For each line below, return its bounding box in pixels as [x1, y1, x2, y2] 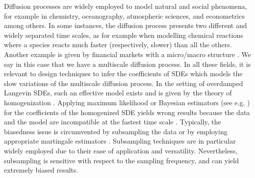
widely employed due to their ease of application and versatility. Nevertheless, [4, 145, 238, 155]
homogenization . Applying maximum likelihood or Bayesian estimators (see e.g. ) [4, 97, 250, 107]
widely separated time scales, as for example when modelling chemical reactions [4, 30, 243, 40]
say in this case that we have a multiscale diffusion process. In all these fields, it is [4, 59, 251, 69]
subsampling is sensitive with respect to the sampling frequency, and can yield [4, 155, 239, 165]
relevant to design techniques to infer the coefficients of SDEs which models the [4, 68, 243, 79]
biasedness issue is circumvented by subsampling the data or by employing [4, 126, 228, 136]
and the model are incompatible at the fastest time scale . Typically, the [4, 117, 221, 127]
